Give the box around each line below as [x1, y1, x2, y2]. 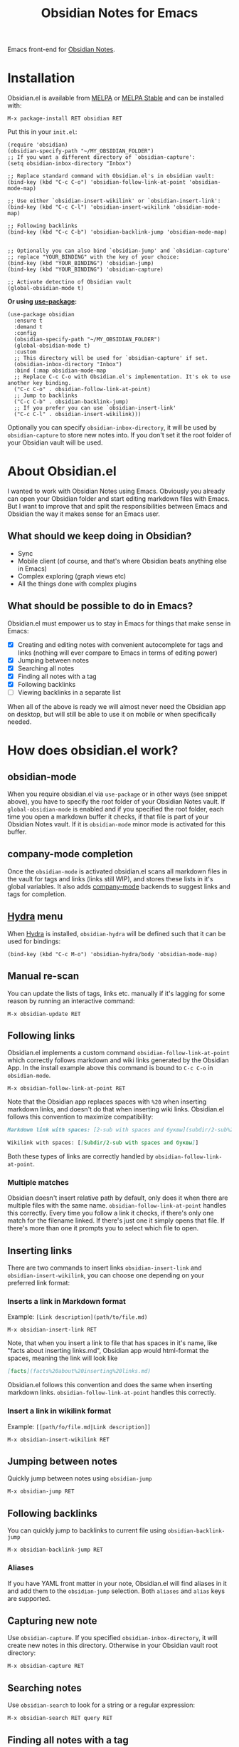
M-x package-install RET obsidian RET [7, 115, 122, 123]
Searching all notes [17, 664, 75, 673]
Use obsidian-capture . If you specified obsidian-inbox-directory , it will [7, 1634, 218, 1642]
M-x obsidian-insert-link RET [7, 1327, 97, 1334]
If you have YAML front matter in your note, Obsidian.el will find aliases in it [7, 1579, 228, 1587]
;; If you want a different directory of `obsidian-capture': [7, 154, 196, 161]
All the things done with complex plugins [17, 579, 137, 588]
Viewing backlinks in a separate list [17, 688, 121, 696]
